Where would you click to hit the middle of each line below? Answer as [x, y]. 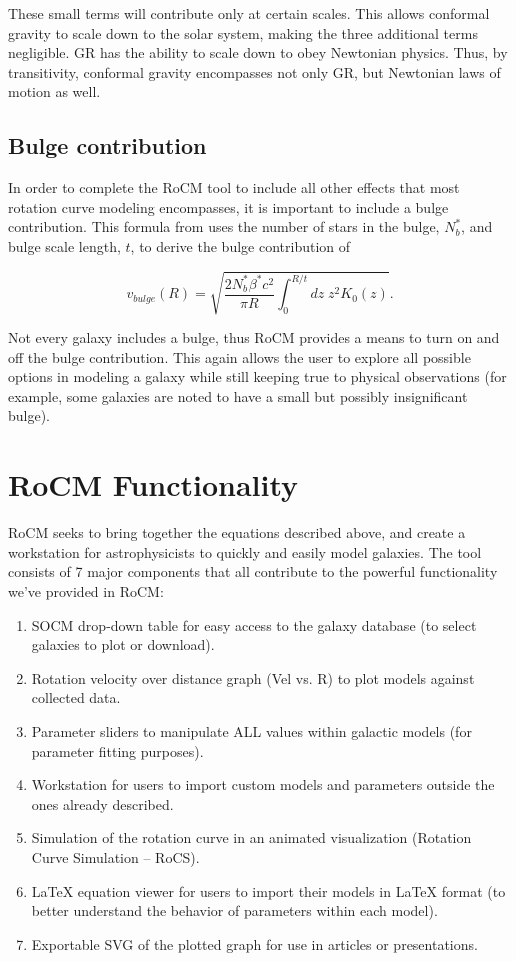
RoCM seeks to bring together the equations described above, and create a [237, 532]
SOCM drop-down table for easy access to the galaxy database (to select [254, 624]
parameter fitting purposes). [117, 750]
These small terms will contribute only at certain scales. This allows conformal [249, 13]
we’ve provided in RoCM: [86, 590]
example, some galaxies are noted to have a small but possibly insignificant [238, 395]
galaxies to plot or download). [123, 644]
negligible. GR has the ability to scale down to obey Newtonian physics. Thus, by [258, 52]
